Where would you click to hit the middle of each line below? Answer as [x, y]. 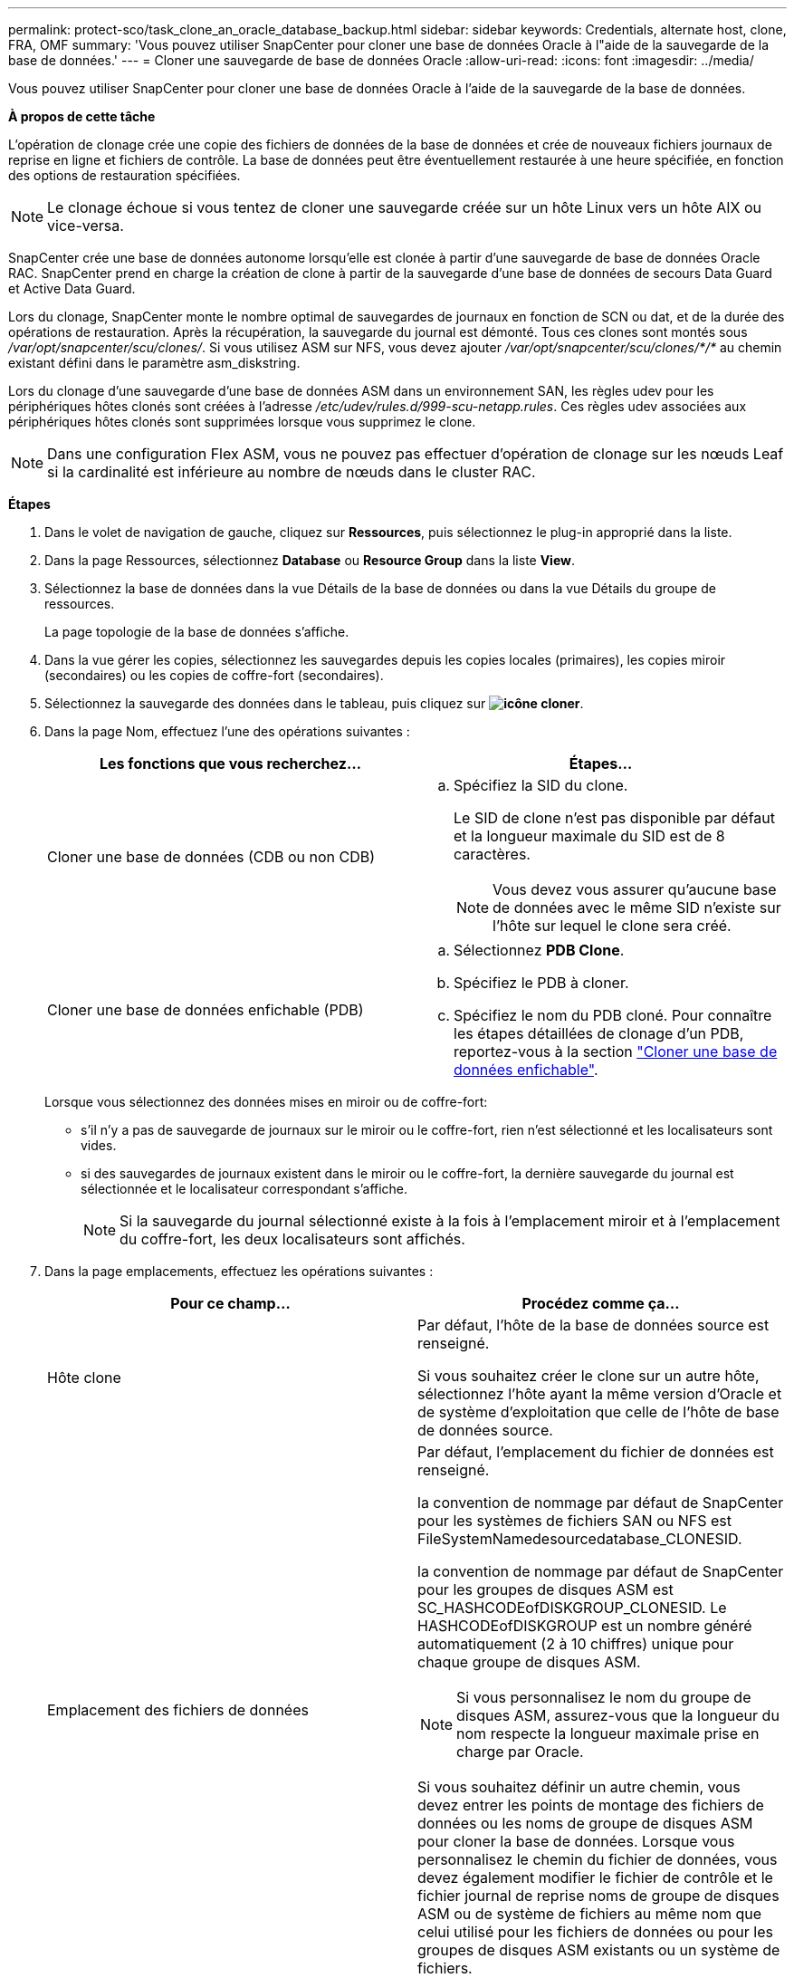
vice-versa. [86, 226]
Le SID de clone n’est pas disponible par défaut [614, 818]
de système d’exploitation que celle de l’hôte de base [598, 1412]
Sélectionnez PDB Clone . [539, 950]
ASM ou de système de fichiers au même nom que [590, 1914]
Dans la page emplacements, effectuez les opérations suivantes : [239, 1271]
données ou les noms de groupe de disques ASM [585, 1823]
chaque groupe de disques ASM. [529, 1662]
